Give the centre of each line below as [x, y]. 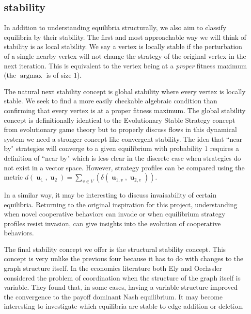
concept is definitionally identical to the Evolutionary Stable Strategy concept [120, 120]
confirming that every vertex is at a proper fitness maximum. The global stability [125, 110]
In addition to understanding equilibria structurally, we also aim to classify [115, 27]
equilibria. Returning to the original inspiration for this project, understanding [121, 204]
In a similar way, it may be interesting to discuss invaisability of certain [110, 194]
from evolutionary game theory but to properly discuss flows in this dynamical [120, 129]
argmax [31, 76]
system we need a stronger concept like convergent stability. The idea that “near [123, 139]
